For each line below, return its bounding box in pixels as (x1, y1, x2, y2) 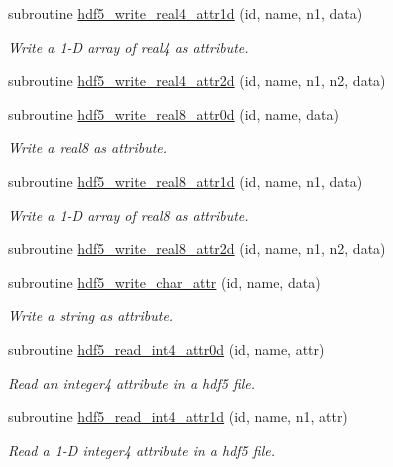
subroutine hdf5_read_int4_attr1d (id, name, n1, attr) (8, 406, 348, 427)
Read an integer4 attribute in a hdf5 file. (8, 372, 256, 393)
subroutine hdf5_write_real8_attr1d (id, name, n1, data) (8, 170, 363, 191)
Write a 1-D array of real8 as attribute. (8, 204, 249, 225)
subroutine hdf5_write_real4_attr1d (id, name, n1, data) (8, 3, 363, 23)
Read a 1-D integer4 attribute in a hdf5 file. (8, 439, 275, 460)
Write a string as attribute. (8, 305, 174, 326)
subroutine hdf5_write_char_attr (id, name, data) (8, 271, 321, 292)
